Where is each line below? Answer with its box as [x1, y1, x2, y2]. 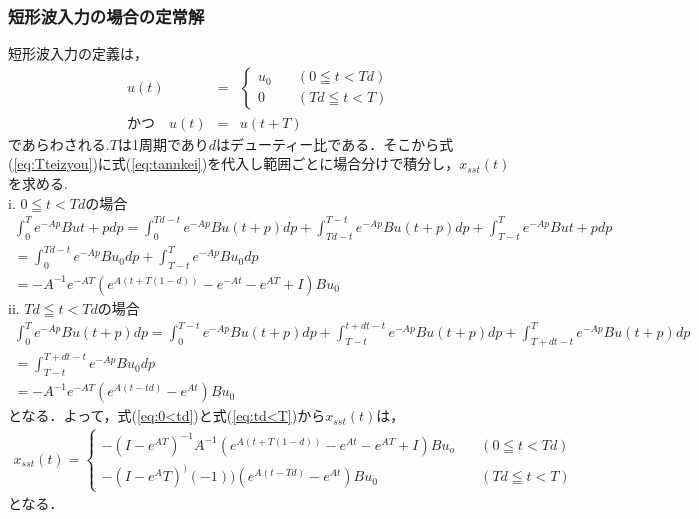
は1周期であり [117, 133, 209, 154]
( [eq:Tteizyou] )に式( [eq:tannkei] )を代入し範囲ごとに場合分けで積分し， [8, 153, 460, 174]
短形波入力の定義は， [8, 43, 148, 64]
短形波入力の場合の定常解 [8, 3, 205, 28]
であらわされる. [8, 133, 110, 154]
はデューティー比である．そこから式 [216, 133, 454, 154]
